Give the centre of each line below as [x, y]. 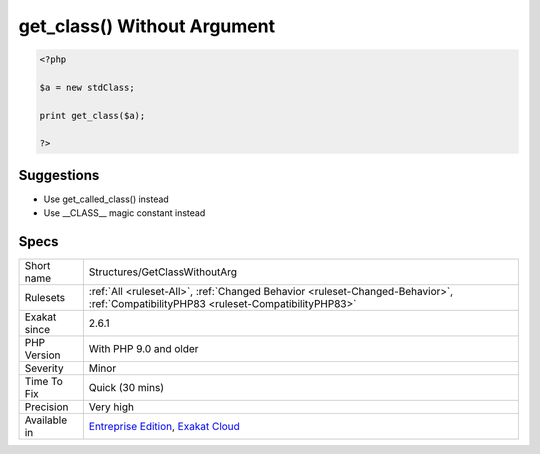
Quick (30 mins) [126, 388]
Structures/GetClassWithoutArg [163, 272]
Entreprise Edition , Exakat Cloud [164, 427]
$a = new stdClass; [87, 87]
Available [46, 420]
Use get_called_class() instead [106, 199]
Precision [46, 407]
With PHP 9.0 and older [143, 349]
